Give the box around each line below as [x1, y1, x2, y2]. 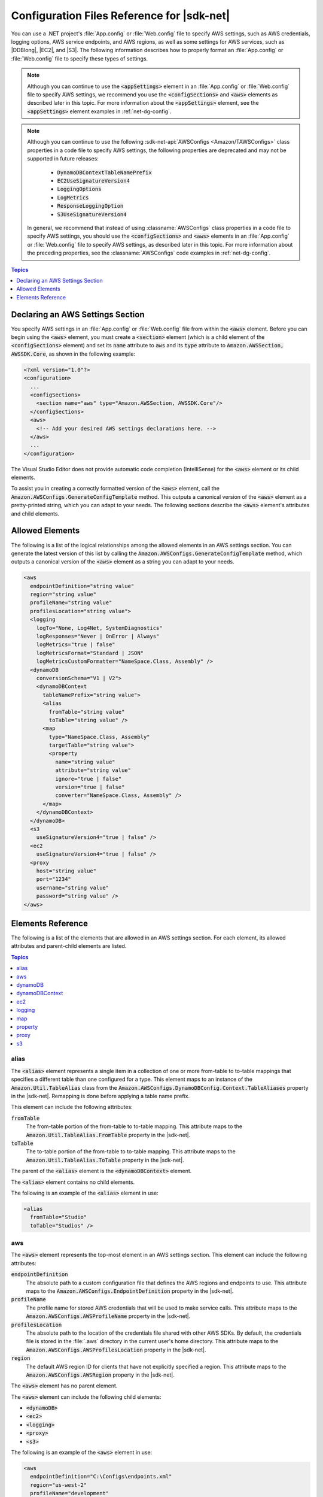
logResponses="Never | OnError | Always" [36, 633, 160, 640]
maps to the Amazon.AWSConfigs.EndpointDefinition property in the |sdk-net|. [26, 1287, 234, 1295]
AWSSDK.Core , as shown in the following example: [11, 350, 136, 357]
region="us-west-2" [30, 1481, 87, 1488]
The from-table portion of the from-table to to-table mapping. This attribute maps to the [26, 1123, 242, 1130]
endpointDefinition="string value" [30, 583, 135, 589]
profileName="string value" [30, 599, 112, 606]
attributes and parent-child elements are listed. [11, 943, 127, 950]
